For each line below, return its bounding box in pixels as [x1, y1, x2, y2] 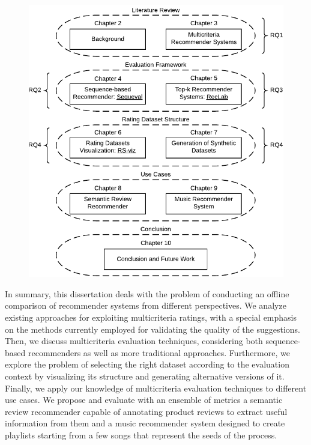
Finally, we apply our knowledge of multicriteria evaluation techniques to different [5, 381, 307, 394]
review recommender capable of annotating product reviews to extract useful [5, 405, 288, 417]
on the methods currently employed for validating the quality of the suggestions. [5, 322, 300, 335]
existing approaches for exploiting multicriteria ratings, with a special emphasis [5, 311, 297, 324]
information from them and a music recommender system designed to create [5, 417, 285, 429]
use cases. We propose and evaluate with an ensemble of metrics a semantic [5, 393, 283, 406]
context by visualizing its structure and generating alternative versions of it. [5, 369, 285, 382]
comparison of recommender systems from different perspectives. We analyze [5, 299, 286, 312]
